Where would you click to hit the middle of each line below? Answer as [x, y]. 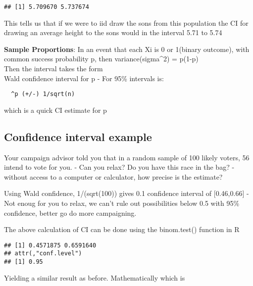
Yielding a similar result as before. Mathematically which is [95, 277]
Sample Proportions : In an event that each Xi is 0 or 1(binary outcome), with [127, 49]
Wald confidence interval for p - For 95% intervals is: [84, 78]
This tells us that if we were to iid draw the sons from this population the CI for [126, 23]
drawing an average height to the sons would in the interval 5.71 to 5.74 [113, 32]
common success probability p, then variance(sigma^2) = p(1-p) [101, 59]
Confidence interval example [78, 136]
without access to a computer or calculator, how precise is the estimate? [113, 176]
